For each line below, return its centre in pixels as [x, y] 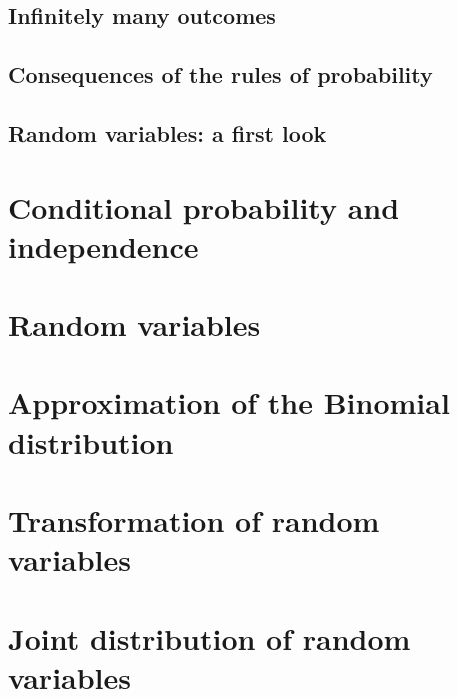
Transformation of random [194, 520]
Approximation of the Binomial [229, 402]
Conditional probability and [204, 206]
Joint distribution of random [209, 637]
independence [103, 245]
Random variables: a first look [167, 132]
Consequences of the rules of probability [220, 74]
